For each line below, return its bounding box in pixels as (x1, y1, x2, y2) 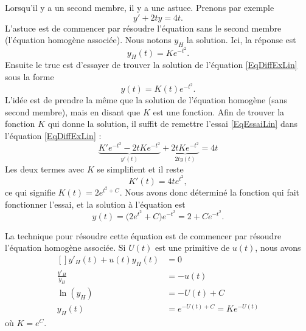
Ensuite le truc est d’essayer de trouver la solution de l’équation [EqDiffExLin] (5, 58, 297, 71)
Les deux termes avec (5, 162, 85, 175)
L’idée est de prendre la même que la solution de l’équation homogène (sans (5, 94, 288, 106)
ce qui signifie (5, 186, 55, 198)
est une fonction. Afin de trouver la (153, 105, 285, 118)
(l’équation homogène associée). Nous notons (5, 33, 172, 46)
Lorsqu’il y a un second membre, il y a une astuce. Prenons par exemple (5, 1, 274, 13)
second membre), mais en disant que (5, 105, 141, 118)
